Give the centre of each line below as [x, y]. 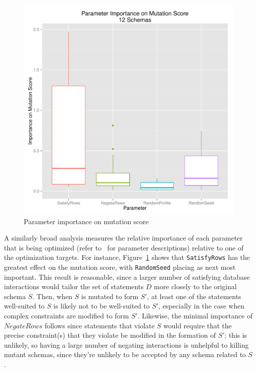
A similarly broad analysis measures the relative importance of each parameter [124, 238]
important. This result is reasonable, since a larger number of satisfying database [127, 277]
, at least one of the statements [194, 296]
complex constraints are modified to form [67, 316]
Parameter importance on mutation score [86, 221]
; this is [236, 335]
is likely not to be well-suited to [102, 306]
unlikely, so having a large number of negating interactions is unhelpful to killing [126, 344]
